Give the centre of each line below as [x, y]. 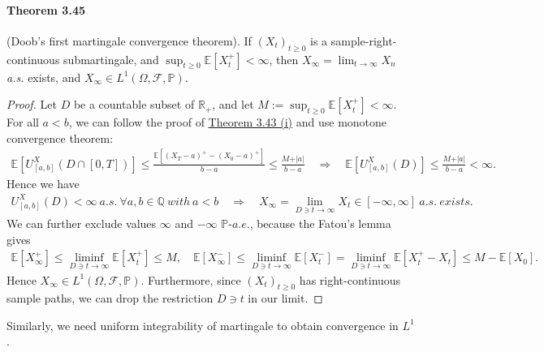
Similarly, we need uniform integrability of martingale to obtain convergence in [203, 325]
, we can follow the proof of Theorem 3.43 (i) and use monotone [228, 122]
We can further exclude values [82, 223]
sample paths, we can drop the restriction [110, 298]
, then [284, 59]
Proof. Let [32, 104]
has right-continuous [350, 279]
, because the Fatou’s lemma [320, 223]
